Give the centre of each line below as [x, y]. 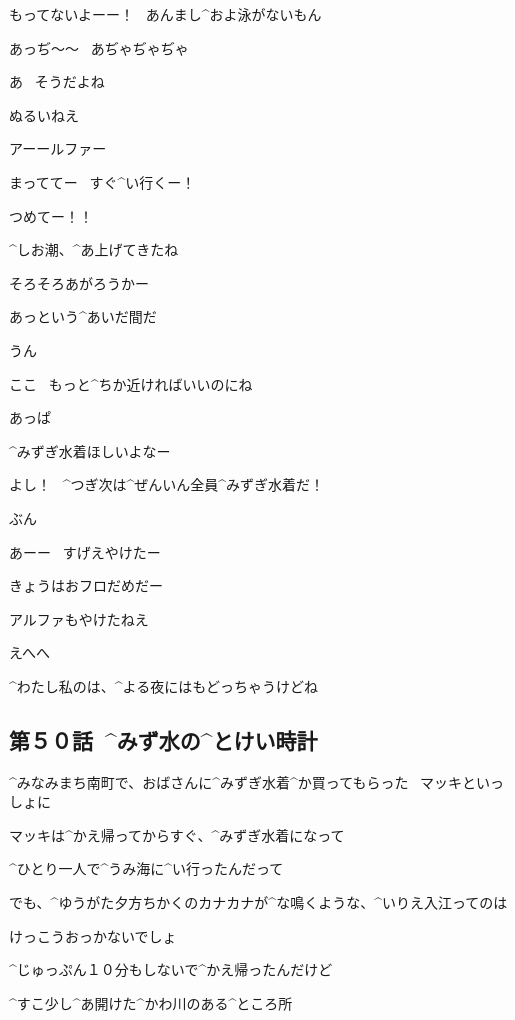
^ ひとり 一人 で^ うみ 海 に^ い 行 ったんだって [146, 868]
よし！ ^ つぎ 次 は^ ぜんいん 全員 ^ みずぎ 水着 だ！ [167, 484]
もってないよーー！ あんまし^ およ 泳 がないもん [165, 14]
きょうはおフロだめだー [86, 585]
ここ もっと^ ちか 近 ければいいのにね [131, 383]
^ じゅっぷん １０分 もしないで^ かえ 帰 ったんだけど [171, 969]
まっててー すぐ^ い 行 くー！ [102, 181]
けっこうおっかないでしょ [93, 935]
